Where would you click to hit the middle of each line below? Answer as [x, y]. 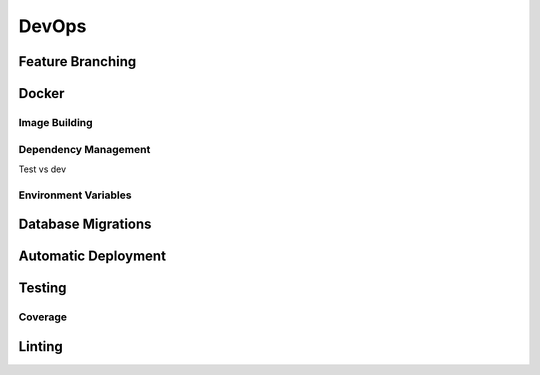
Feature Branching [77, 61]
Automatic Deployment [92, 256]
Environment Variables [75, 195]
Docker [41, 93]
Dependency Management [84, 149]
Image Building [56, 122]
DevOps [52, 26]
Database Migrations [85, 224]
